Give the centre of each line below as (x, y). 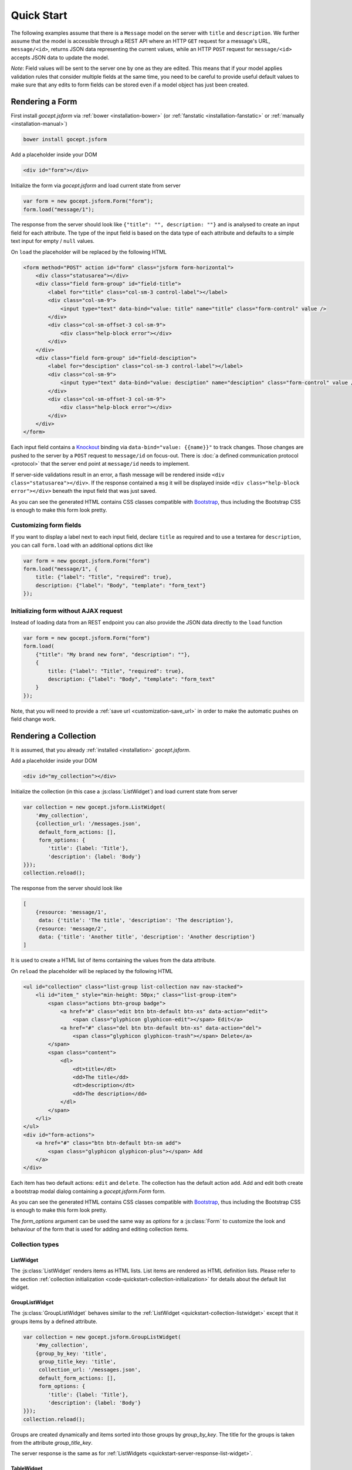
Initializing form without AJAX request (67, 610)
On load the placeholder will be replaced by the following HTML (89, 252)
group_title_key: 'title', (77, 1362)
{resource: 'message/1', (71, 912)
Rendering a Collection (53, 736)
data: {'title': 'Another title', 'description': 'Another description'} (147, 937)
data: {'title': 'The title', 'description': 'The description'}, (136, 921)
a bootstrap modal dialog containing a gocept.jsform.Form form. (88, 1191)
